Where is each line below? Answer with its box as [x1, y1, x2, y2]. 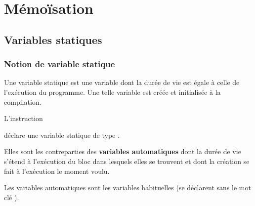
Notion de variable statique [4, 58, 115, 70]
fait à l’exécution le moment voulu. [4, 165, 110, 176]
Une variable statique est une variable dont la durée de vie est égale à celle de [4, 77, 240, 87]
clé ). [4, 192, 19, 202]
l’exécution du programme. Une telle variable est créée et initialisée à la [4, 86, 221, 97]
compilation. [4, 96, 42, 107]
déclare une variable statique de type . [4, 129, 120, 140]
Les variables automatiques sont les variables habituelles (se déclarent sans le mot [4, 182, 251, 193]
